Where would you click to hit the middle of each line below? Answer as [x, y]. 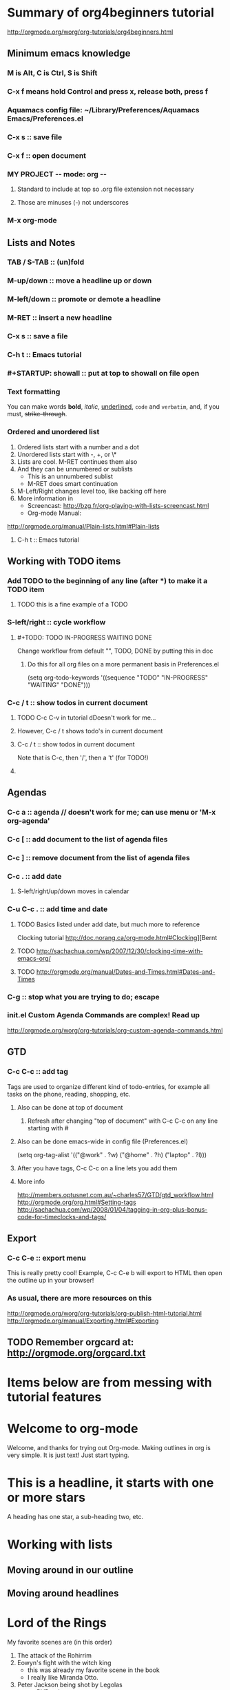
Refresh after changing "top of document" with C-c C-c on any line [123, 1121]
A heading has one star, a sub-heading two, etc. [75, 1516]
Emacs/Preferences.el [45, 119]
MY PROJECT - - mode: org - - [57, 174]
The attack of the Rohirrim [54, 1655]
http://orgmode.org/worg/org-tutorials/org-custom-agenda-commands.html [115, 1030]
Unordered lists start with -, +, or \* [67, 454]
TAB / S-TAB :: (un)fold [46, 262]
